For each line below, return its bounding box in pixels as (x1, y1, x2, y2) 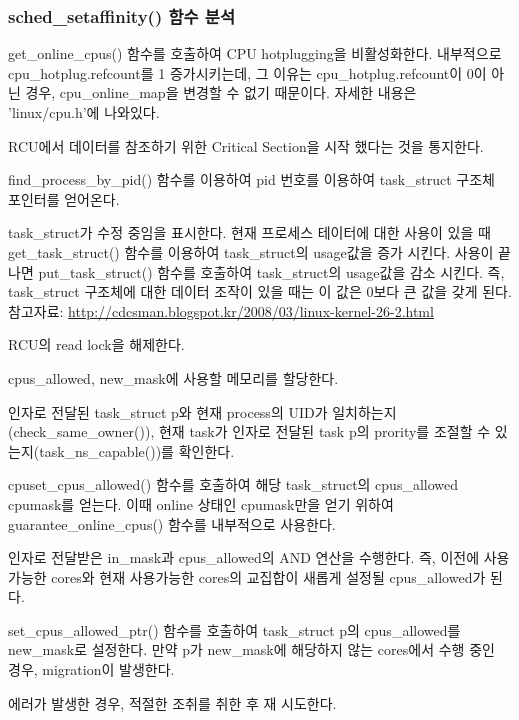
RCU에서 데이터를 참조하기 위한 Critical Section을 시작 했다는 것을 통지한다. (8, 135, 484, 156)
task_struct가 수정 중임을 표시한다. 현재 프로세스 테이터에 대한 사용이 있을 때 (8, 222, 491, 243)
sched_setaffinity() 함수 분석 (8, 3, 235, 28)
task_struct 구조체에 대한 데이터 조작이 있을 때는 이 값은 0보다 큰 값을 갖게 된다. (8, 281, 512, 302)
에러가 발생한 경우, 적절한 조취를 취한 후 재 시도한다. (8, 692, 337, 713)
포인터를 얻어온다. (8, 188, 120, 209)
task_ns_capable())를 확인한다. (39, 440, 235, 461)
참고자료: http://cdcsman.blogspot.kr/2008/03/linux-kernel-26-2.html (8, 300, 434, 321)
